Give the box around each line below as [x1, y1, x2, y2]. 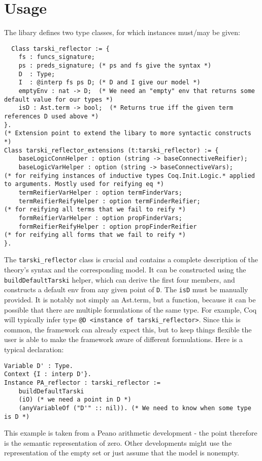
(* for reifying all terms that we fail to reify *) [4, 206, 186, 213]
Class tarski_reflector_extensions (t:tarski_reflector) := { [4, 146, 219, 154]
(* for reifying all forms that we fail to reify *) [4, 231, 186, 239]
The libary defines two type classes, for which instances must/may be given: [4, 27, 240, 38]
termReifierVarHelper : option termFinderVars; [18, 189, 182, 196]
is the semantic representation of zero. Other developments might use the [4, 437, 232, 448]
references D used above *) [4, 112, 99, 120]
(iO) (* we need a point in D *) [18, 396, 132, 404]
